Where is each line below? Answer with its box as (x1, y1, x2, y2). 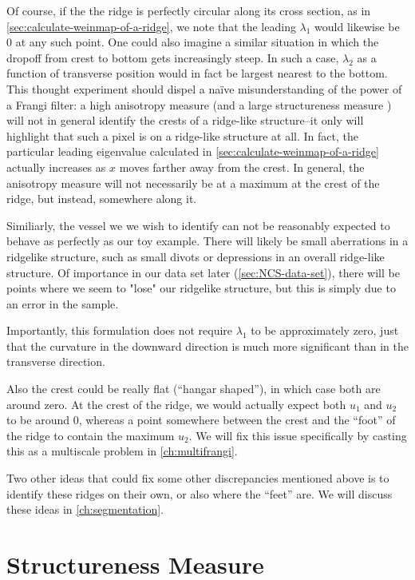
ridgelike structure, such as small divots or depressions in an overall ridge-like (6, 248, 385, 264)
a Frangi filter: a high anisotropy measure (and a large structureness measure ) (6, 96, 392, 113)
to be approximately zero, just (251, 322, 399, 339)
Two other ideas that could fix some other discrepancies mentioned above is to (6, 470, 389, 487)
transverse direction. (6, 353, 105, 370)
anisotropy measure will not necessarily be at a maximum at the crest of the (6, 174, 380, 191)
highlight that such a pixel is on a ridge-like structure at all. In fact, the (6, 127, 358, 144)
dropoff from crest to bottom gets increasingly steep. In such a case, (6, 49, 339, 66)
